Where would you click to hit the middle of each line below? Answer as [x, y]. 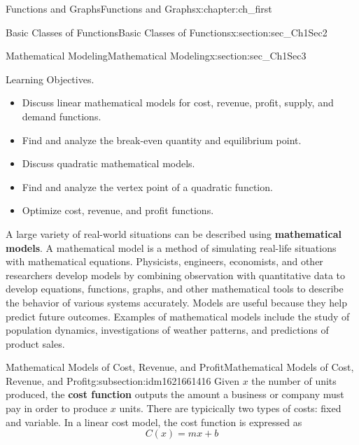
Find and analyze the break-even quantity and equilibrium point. [162, 140]
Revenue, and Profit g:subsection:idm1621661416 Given [122, 380]
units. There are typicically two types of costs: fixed [230, 408]
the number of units [294, 380]
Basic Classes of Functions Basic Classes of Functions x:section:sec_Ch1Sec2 [167, 32]
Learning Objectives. [50, 79]
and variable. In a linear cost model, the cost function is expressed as [154, 422]
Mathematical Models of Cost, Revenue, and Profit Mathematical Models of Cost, [180, 367]
